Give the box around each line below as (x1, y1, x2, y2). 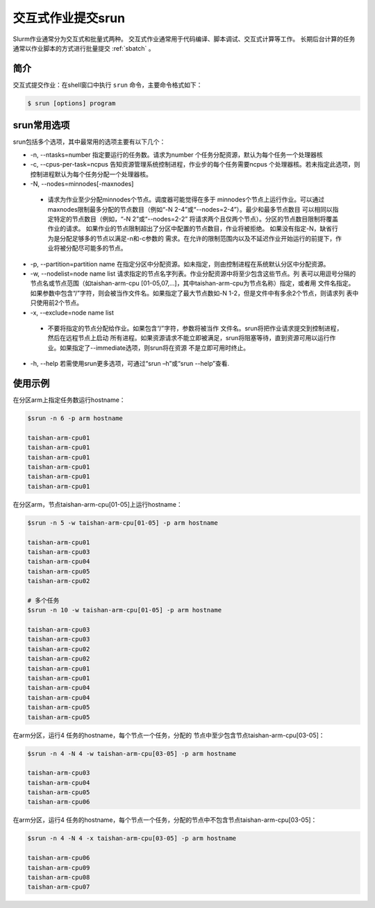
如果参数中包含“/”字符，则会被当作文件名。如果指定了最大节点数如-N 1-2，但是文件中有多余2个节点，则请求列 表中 (30, 289, 359, 297)
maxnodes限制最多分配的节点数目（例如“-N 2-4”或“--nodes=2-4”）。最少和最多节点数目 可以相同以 (47, 205, 333, 213)
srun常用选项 (12, 119, 70, 131)
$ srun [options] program (27, 99, 116, 107)
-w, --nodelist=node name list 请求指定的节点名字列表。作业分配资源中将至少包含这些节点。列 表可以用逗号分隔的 (30, 269, 356, 278)
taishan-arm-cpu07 (27, 883, 90, 891)
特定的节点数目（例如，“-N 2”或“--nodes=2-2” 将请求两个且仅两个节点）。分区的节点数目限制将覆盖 (53, 215, 339, 224)
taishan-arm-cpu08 (27, 873, 90, 881)
